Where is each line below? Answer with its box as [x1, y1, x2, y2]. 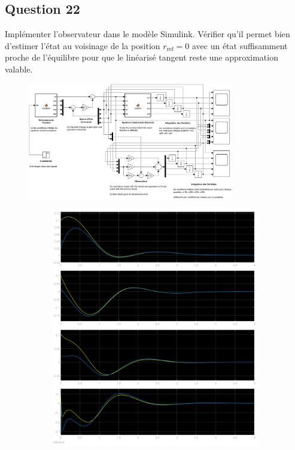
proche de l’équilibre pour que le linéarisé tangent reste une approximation [5, 51, 278, 64]
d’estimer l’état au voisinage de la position [5, 39, 160, 52]
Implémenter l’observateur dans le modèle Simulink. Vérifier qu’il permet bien [5, 28, 290, 40]
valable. [5, 62, 33, 75]
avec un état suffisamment [191, 39, 288, 52]
